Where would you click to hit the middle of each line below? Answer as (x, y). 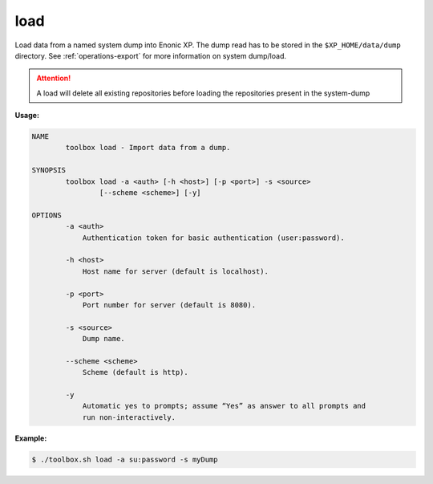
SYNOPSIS (49, 170)
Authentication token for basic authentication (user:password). (213, 238)
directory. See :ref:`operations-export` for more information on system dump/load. (150, 55)
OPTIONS (47, 215)
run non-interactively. (129, 417)
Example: (31, 438)
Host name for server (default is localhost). (175, 271)
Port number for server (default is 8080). (169, 305)
